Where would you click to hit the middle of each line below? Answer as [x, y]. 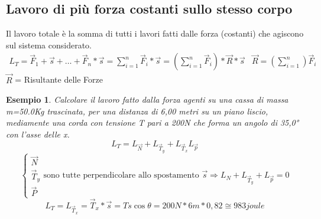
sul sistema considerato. [49, 45]
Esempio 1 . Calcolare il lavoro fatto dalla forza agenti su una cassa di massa [147, 99]
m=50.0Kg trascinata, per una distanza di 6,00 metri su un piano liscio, [137, 111]
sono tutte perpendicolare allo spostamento [121, 176]
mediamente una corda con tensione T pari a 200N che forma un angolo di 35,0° [153, 122]
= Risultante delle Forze [59, 79]
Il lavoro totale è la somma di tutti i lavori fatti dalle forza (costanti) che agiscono [155, 33]
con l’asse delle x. [38, 134]
